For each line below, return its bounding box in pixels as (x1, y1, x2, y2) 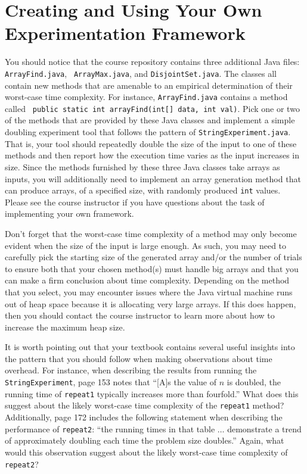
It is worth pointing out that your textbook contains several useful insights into (5, 341, 295, 353)
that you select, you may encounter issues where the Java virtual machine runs (5, 285, 293, 298)
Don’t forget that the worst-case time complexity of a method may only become (5, 227, 297, 239)
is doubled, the (227, 376, 281, 388)
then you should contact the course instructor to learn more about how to (5, 309, 275, 322)
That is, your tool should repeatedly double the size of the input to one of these (5, 137, 297, 149)
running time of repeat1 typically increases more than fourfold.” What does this (5, 387, 299, 400)
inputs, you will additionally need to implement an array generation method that (5, 172, 301, 185)
